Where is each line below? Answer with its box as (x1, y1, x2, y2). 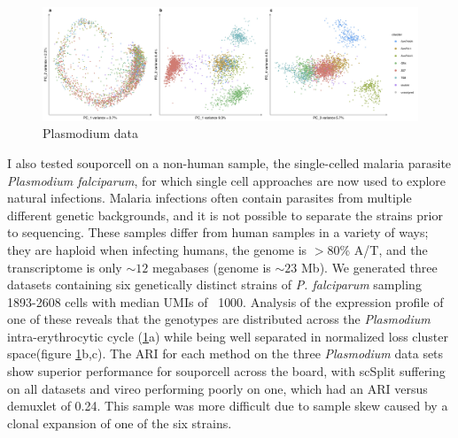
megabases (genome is (151, 257, 271, 276)
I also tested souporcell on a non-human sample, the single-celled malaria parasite (7, 153, 452, 172)
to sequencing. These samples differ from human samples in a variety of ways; (7, 223, 429, 242)
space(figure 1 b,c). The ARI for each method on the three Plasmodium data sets (7, 344, 444, 363)
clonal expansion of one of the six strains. (7, 413, 232, 432)
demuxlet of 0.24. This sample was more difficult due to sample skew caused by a (7, 396, 448, 415)
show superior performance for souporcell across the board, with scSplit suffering (7, 362, 446, 380)
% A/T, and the (339, 240, 428, 258)
